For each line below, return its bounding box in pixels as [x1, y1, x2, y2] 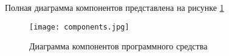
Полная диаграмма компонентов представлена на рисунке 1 [5, 1, 224, 13]
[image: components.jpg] [29, 22, 129, 31]
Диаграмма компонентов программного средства [29, 40, 208, 52]
